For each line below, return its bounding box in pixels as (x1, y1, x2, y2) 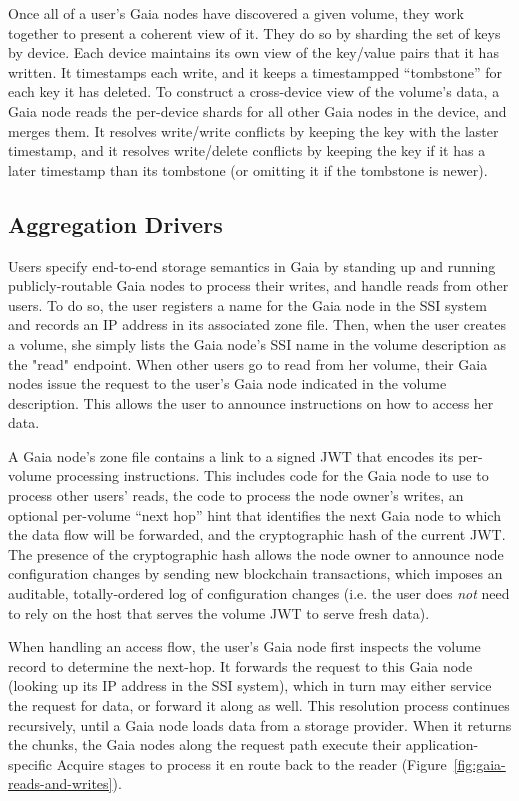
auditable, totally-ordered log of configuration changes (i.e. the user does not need (8, 583, 510, 604)
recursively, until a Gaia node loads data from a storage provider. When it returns (8, 714, 512, 735)
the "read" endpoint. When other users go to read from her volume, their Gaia (8, 353, 488, 374)
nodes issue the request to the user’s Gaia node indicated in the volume (8, 373, 447, 394)
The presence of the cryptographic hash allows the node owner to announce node (8, 543, 504, 564)
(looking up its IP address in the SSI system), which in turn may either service (8, 675, 492, 696)
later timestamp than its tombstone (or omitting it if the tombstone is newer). (8, 159, 488, 180)
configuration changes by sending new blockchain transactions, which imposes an (8, 563, 503, 584)
